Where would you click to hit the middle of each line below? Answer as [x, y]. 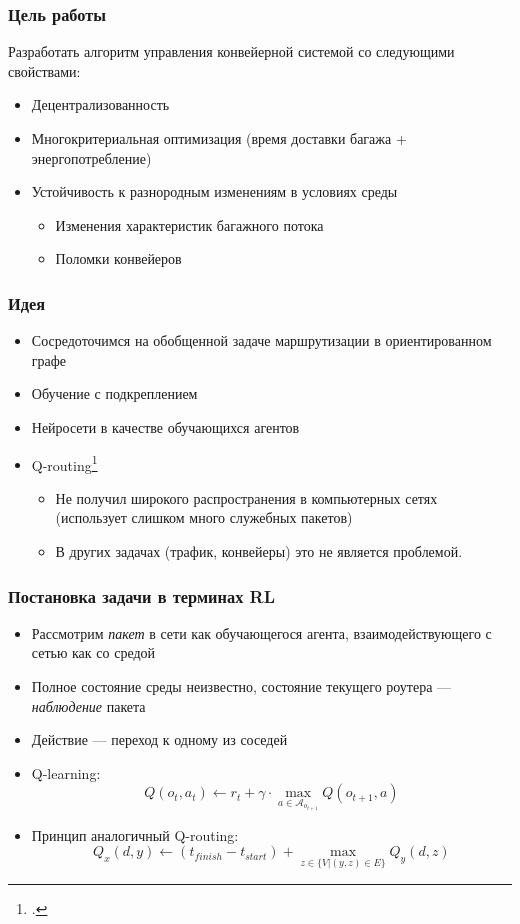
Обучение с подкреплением [114, 393]
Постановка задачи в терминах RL [142, 595]
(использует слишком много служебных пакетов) [204, 517]
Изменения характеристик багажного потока [189, 224]
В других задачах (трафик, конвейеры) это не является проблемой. [259, 551]
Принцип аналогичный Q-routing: [135, 834]
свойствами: [44, 70]
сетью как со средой [93, 652]
